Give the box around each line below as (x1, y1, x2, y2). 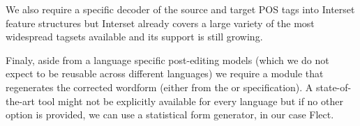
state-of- (315, 79, 352, 94)
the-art (6, 93, 36, 108)
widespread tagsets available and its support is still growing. (6, 29, 263, 44)
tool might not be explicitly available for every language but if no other (38, 93, 343, 108)
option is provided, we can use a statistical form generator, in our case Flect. (6, 107, 334, 122)
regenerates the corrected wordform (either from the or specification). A (6, 79, 313, 94)
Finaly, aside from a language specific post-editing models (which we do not (6, 52, 329, 67)
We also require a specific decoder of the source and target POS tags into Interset (6, 2, 355, 16)
